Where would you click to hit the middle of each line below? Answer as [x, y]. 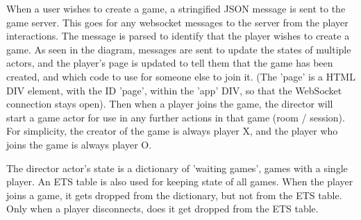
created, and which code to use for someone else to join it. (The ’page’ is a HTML [181, 76]
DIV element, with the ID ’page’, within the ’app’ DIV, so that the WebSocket [174, 90]
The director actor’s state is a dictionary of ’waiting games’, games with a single [177, 168]
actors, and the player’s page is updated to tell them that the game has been [170, 63]
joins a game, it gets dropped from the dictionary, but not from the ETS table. [174, 195]
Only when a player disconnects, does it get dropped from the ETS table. [162, 209]
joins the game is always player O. [79, 144]
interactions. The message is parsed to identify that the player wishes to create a [178, 36]
